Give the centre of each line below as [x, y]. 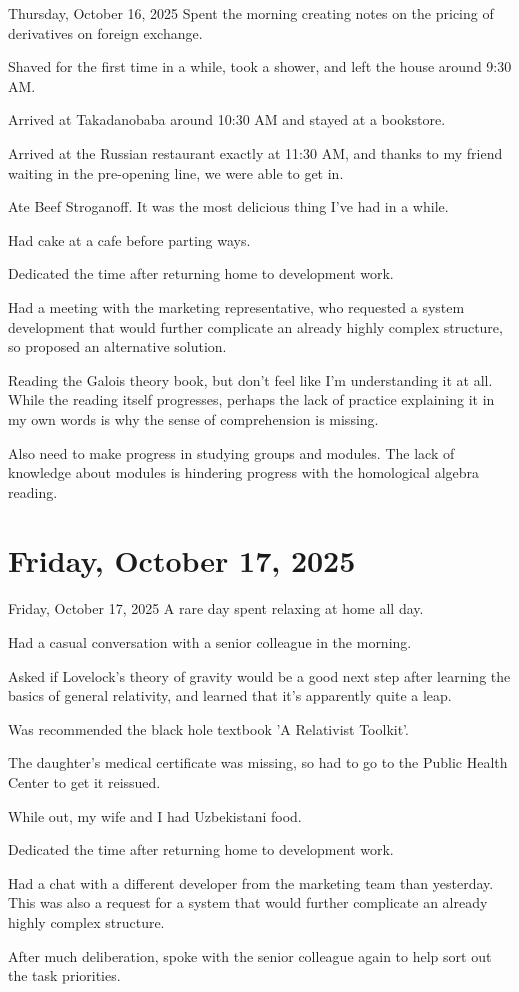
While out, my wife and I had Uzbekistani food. [155, 815]
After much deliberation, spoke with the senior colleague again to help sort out [250, 955]
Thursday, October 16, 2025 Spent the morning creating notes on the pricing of [251, 13]
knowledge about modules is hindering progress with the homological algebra [244, 472]
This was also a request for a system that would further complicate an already [248, 902]
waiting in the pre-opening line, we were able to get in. [176, 172]
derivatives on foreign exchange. [105, 32]
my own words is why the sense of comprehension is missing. [193, 418]
